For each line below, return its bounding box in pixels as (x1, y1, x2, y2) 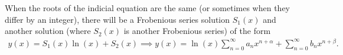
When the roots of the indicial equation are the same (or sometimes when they (5, 2, 290, 13)
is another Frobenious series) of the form (123, 25, 271, 37)
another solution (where (5, 25, 91, 37)
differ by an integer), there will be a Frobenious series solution (5, 13, 230, 25)
